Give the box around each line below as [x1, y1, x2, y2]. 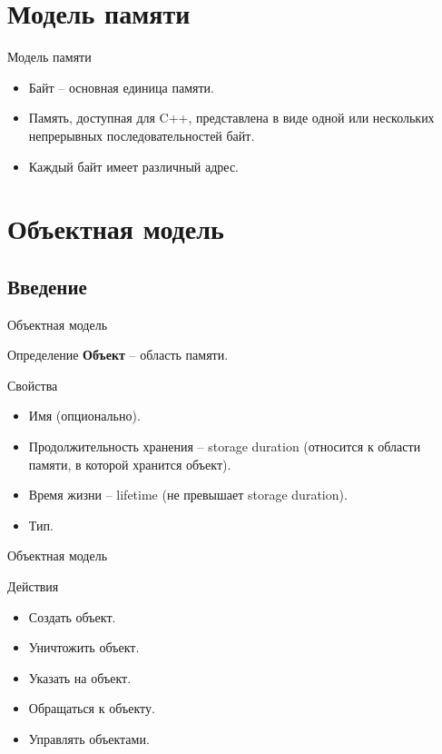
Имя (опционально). [28, 406, 141, 425]
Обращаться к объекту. [28, 699, 155, 718]
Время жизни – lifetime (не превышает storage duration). [28, 485, 348, 504]
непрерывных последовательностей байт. [28, 125, 255, 144]
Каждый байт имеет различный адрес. [28, 156, 240, 175]
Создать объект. [28, 607, 116, 626]
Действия [7, 577, 59, 596]
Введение [7, 272, 87, 300]
